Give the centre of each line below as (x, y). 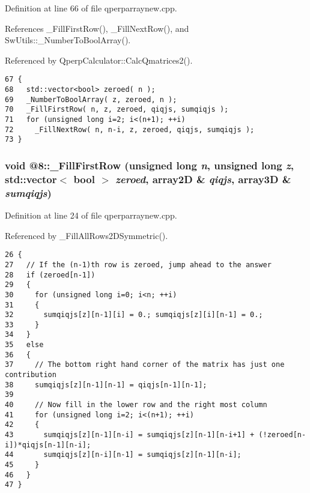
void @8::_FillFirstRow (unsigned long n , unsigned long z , (150, 165)
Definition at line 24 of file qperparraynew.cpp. (91, 215)
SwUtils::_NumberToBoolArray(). (68, 40)
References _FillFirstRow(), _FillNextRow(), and (97, 28)
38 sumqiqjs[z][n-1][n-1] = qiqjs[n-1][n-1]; (106, 385)
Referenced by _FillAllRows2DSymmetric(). (87, 235)
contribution (31, 375)
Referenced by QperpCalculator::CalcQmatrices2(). (99, 60)
